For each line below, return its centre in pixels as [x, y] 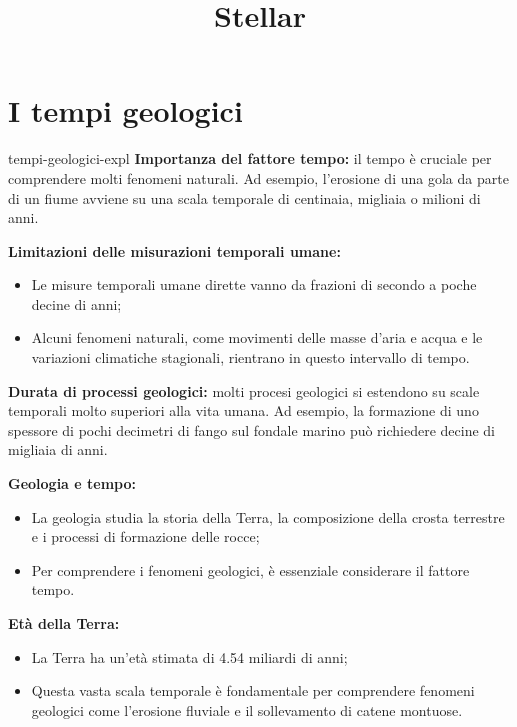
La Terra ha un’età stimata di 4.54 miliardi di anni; [189, 656]
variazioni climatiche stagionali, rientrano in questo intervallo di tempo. [250, 357]
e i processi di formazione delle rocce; [145, 536]
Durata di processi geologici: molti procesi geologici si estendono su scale [244, 390]
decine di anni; [76, 303]
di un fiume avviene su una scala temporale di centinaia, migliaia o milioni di [244, 197]
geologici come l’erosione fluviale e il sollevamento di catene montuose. [247, 709]
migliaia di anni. [58, 449]
